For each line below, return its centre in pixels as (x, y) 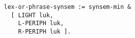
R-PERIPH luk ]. (45, 31)
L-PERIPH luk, (41, 23)
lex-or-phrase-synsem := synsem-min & (67, 7)
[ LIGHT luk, (32, 15)
